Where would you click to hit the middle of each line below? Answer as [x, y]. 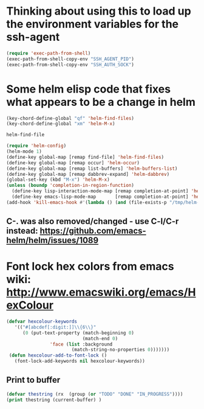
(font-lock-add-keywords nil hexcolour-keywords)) [80, 361]
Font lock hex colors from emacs [90, 267]
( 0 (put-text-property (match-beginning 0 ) [78, 333]
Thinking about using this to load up [99, 11]
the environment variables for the [93, 24]
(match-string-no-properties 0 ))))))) [121, 350]
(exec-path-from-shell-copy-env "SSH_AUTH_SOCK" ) [70, 65]
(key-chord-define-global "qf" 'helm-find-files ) [70, 118]
